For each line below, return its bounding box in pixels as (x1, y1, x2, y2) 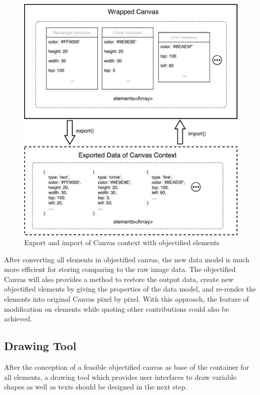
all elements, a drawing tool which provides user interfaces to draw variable (4, 371, 236, 382)
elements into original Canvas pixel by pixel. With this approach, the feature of (4, 294, 249, 304)
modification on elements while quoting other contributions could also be (4, 303, 229, 314)
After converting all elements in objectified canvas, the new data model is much (4, 254, 249, 264)
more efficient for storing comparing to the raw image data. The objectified (4, 264, 236, 274)
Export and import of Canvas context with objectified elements (24, 237, 220, 248)
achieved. (4, 313, 32, 324)
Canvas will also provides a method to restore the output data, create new (4, 273, 234, 284)
